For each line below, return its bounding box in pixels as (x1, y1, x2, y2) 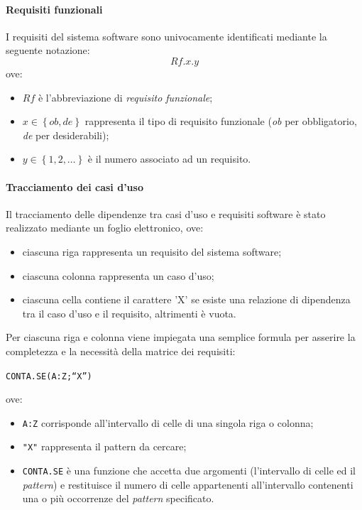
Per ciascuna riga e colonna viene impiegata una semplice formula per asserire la (6, 330, 356, 344)
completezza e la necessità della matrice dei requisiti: (6, 343, 236, 358)
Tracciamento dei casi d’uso (6, 179, 143, 194)
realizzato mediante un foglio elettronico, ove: (6, 220, 204, 235)
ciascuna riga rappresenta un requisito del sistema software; (22, 244, 282, 259)
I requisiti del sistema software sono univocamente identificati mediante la (6, 28, 327, 43)
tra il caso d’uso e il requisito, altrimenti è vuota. (22, 305, 236, 320)
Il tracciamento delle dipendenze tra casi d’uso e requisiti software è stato (6, 206, 326, 221)
